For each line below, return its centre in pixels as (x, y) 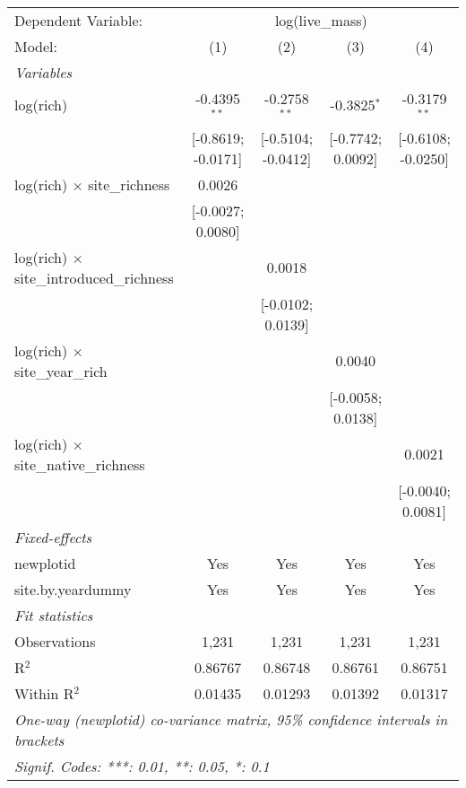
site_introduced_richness (94, 277)
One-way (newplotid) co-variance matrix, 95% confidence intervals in (231, 719)
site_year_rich (61, 371)
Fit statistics (54, 615)
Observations (55, 641)
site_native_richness (80, 464)
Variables (43, 72)
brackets (39, 740)
